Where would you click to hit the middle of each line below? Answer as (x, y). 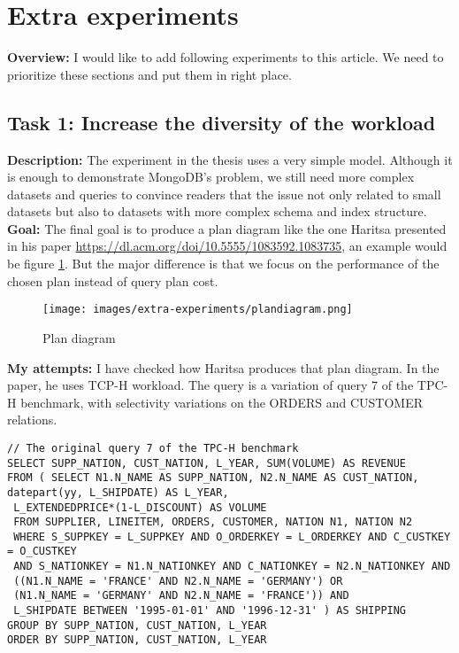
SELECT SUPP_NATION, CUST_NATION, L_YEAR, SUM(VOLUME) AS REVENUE (207, 463)
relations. (32, 420)
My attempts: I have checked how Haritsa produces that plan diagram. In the (223, 367)
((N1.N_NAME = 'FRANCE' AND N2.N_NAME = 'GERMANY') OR (178, 581)
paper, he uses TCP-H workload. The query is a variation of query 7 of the (210, 385)
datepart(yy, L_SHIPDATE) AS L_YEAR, (118, 492)
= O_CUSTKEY (42, 552)
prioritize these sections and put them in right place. (149, 74)
